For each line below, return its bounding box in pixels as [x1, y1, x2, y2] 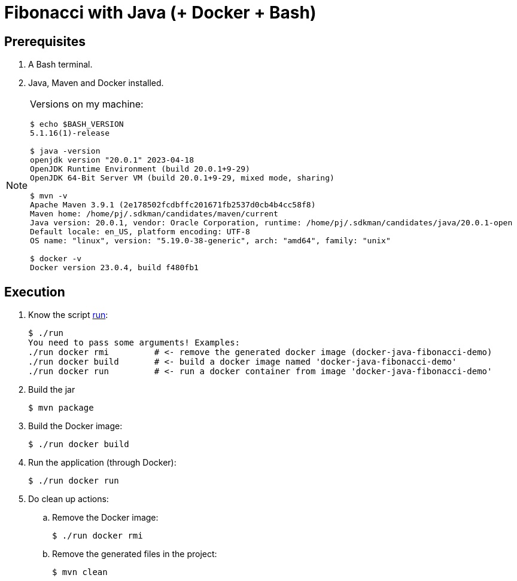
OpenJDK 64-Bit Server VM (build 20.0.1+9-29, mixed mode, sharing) [30, 173, 334, 183]
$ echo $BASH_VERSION [30, 120, 124, 129]
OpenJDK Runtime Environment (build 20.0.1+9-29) [30, 164, 250, 174]
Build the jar [28, 384, 75, 395]
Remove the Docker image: [52, 512, 159, 523]
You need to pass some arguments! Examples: [28, 338, 241, 348]
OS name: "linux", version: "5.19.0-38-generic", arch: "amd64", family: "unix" [30, 236, 391, 246]
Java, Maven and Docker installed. [28, 78, 164, 88]
